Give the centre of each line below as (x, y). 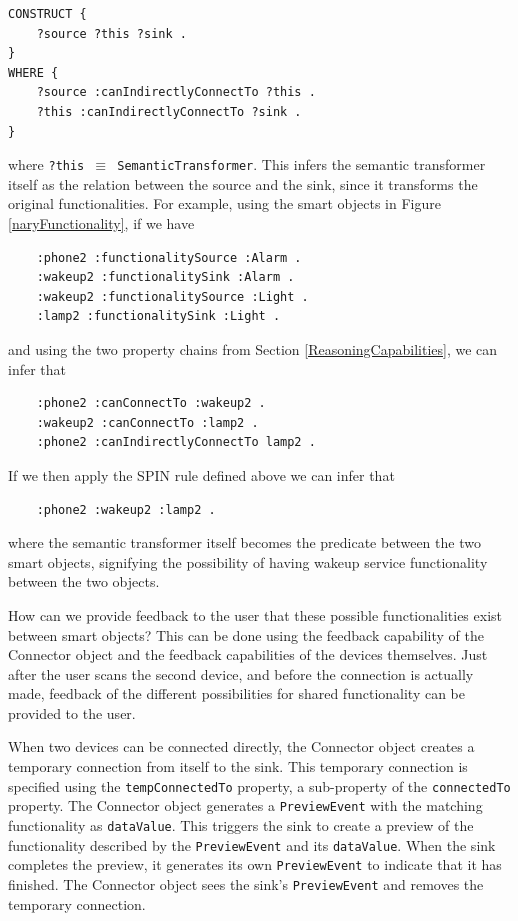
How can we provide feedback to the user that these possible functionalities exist (255, 614)
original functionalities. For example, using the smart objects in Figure (224, 203)
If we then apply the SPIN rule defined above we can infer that (201, 474)
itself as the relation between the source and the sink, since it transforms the (243, 183)
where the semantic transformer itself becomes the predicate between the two (244, 542)
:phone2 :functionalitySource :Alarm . (169, 257)
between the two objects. (84, 581)
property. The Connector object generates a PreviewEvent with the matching (245, 805)
